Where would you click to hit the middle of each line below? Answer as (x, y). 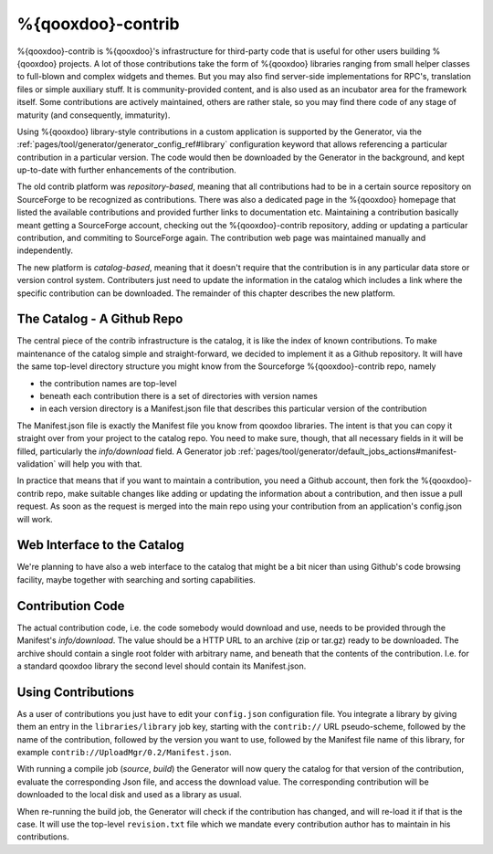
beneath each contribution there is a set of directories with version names (179, 396)
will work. (35, 519)
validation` (37, 464)
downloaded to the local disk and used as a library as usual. (129, 795)
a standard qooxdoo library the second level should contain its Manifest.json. (162, 666)
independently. (45, 250)
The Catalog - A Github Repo (100, 319)
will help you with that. (100, 464)
